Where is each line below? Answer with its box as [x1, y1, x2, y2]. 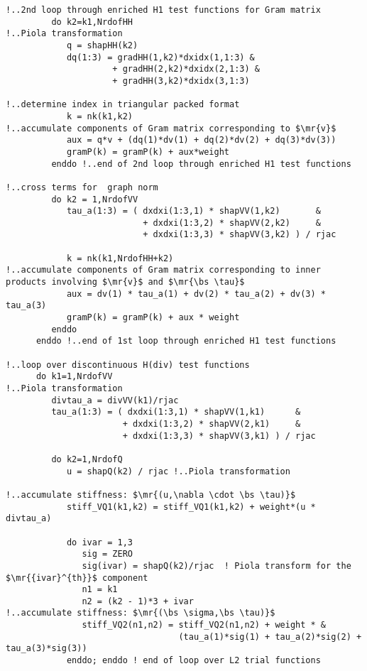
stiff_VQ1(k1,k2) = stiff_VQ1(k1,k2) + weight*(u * [66, 501, 316, 512]
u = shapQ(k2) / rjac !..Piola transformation [66, 466, 290, 476]
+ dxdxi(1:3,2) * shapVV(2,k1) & [122, 418, 301, 429]
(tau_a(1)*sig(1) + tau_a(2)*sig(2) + [178, 631, 362, 642]
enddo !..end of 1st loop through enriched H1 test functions [35, 336, 336, 347]
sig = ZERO [82, 549, 133, 560]
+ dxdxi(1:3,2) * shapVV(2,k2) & [143, 217, 321, 228]
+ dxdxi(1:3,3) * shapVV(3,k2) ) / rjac [143, 229, 336, 240]
